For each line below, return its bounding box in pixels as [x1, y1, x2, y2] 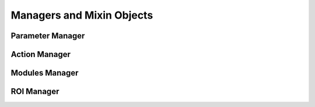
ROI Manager [10, 87, 60, 97]
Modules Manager [10, 68, 79, 78]
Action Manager [10, 49, 71, 59]
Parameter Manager [10, 31, 85, 41]
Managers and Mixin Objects [10, 9, 153, 22]
